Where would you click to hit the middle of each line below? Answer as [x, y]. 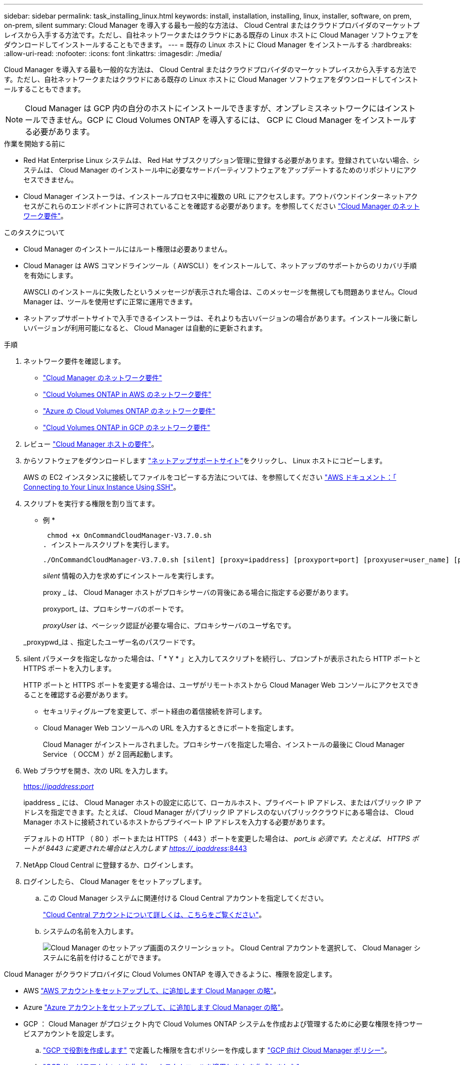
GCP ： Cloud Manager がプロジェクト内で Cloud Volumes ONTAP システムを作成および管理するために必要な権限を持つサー [223, 1024]
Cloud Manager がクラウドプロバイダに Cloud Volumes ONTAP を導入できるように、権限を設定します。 [170, 974]
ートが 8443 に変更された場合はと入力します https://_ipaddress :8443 [135, 848]
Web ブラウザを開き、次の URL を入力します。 [98, 771]
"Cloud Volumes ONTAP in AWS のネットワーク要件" [127, 394]
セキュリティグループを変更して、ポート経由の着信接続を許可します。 [154, 711]
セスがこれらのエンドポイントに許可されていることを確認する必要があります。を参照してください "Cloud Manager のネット [222, 206]
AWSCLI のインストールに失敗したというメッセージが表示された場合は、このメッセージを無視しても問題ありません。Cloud [220, 292]
